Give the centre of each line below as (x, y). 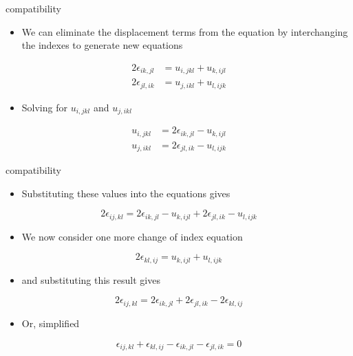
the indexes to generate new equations (102, 45)
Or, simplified (51, 323)
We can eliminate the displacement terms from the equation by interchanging (185, 31)
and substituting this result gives (91, 279)
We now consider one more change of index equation (132, 236)
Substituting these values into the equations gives (126, 193)
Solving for (44, 107)
